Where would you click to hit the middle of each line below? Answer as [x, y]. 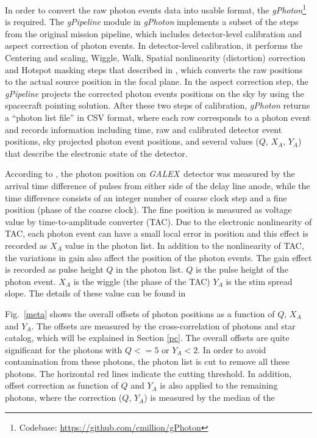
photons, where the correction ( [64, 397]
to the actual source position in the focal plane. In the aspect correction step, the [157, 81]
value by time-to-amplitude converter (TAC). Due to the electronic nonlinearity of [158, 221]
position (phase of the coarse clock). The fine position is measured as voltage [148, 210]
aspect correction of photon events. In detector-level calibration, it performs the [154, 45]
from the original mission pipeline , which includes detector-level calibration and [153, 33]
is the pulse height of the [242, 269]
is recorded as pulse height [54, 269]
